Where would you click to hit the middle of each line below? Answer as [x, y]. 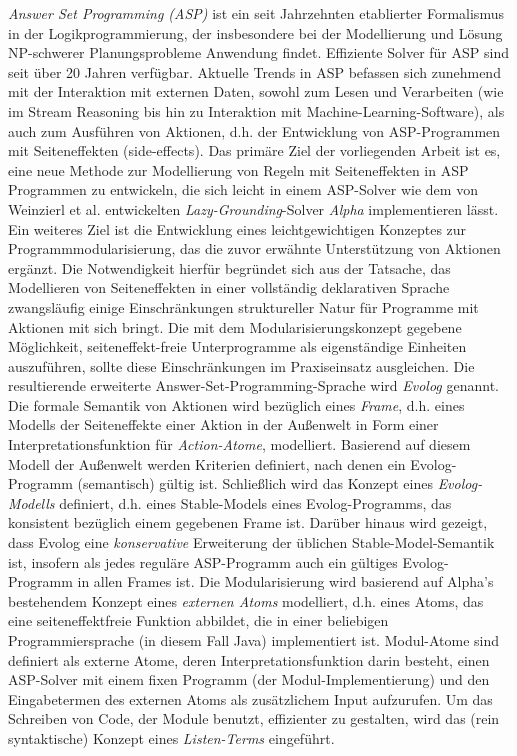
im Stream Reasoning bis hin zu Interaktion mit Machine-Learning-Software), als [256, 110]
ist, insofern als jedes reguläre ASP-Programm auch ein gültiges [203, 561]
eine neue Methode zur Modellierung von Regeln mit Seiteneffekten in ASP [238, 169]
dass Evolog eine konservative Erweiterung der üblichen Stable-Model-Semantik [251, 542]
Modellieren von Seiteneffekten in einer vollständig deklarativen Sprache [229, 287]
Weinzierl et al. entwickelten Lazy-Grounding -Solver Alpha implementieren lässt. [253, 208]
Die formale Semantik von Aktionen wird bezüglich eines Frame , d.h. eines [236, 404]
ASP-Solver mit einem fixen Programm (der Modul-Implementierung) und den [249, 679]
